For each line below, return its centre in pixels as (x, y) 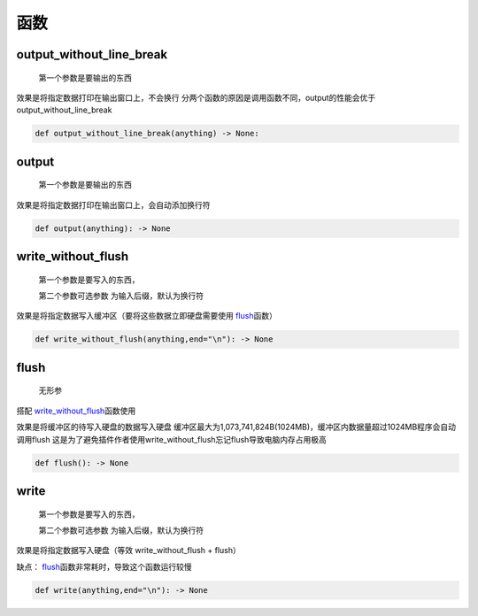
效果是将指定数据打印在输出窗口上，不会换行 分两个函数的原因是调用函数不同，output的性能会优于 (196, 97)
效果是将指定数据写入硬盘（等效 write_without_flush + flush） (128, 551)
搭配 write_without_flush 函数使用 (76, 411)
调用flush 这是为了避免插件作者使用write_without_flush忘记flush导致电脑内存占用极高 (172, 439)
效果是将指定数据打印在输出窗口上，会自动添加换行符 (113, 204)
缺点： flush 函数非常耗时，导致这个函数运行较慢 (104, 566)
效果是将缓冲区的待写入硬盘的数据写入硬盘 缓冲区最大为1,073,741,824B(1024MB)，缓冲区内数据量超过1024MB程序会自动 (236, 427)
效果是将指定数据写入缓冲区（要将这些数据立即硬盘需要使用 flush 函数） (147, 316)
